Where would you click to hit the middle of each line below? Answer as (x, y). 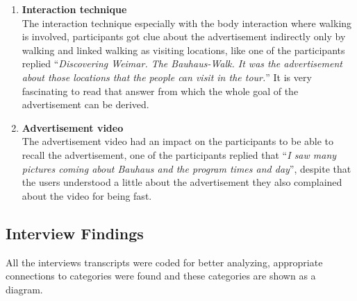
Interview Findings (75, 233)
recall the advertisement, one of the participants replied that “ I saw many (179, 154)
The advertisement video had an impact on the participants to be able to (178, 141)
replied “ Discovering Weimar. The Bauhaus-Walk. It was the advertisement (182, 63)
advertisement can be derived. (85, 104)
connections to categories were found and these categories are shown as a (161, 276)
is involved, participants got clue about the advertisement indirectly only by (184, 36)
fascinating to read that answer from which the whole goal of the (160, 91)
